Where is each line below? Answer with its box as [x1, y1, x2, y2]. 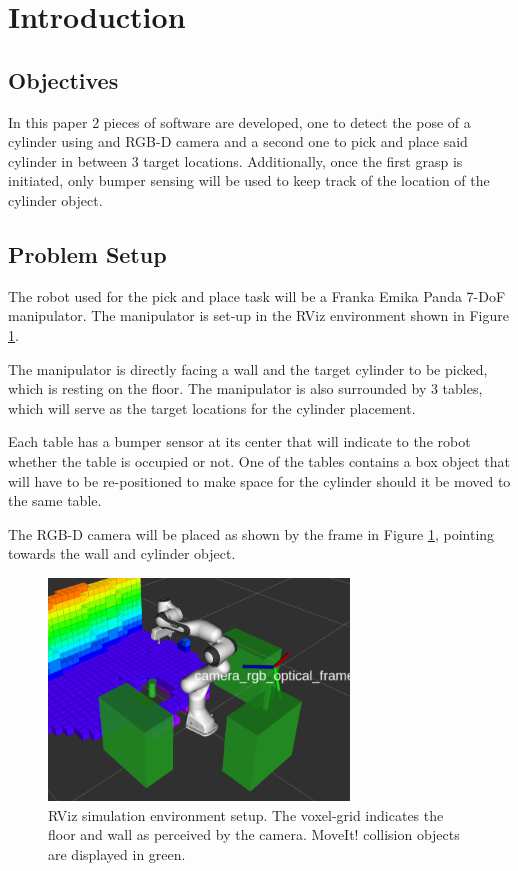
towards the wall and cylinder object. [8, 543, 236, 564]
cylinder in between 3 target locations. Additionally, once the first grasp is [8, 150, 463, 171]
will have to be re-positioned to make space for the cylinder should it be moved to [8, 470, 511, 491]
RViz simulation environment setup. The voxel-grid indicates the [48, 804, 444, 825]
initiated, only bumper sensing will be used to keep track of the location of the [8, 170, 490, 191]
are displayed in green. [48, 843, 186, 864]
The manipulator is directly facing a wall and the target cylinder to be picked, [8, 358, 488, 379]
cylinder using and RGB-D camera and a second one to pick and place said [8, 131, 468, 152]
